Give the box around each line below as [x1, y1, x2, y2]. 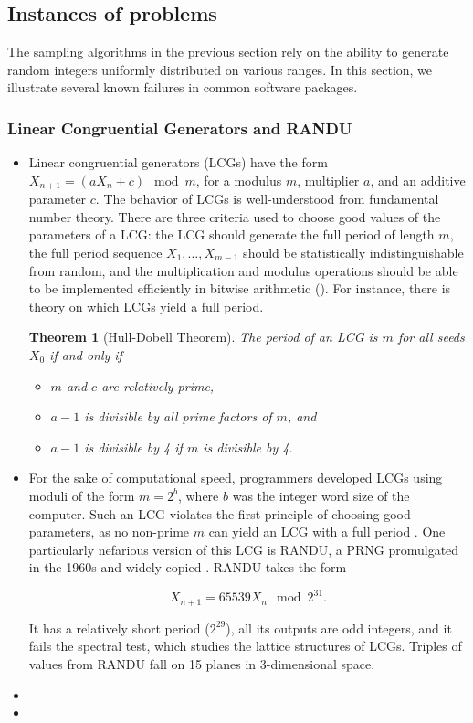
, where [177, 485, 219, 505]
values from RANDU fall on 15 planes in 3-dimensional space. [28, 654, 375, 674]
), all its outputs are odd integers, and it [226, 618, 452, 637]
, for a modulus [195, 170, 282, 189]
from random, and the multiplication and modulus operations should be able [28, 260, 458, 280]
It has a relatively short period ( [28, 618, 210, 637]
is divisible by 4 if [84, 437, 183, 456]
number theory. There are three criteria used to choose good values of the [28, 207, 441, 226]
